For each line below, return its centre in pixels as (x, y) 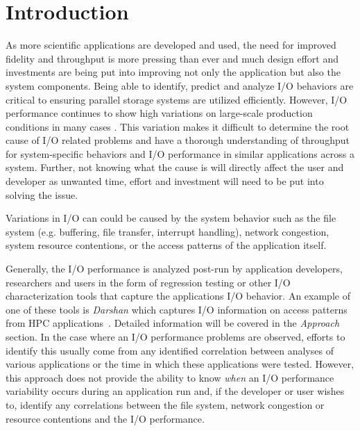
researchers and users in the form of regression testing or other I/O (148, 282)
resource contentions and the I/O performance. (105, 418)
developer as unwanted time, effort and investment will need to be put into (165, 181)
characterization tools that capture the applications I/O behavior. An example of (178, 296)
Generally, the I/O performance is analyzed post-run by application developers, (174, 269)
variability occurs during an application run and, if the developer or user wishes (175, 391)
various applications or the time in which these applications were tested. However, (180, 364)
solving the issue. (42, 194)
